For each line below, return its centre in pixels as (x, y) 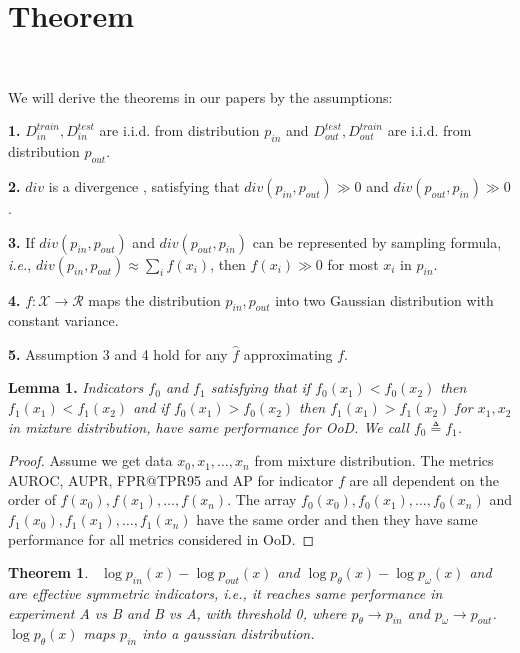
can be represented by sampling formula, (377, 241)
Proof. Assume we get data (90, 460)
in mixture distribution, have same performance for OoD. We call (208, 426)
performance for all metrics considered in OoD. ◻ (161, 538)
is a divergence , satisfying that (144, 185)
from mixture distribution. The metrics (374, 460)
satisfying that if (260, 387)
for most (353, 263)
